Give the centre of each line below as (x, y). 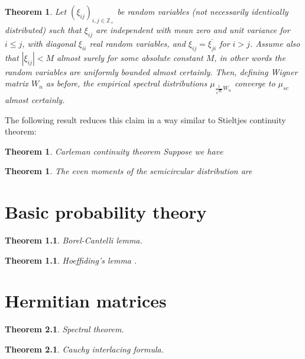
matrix (17, 83)
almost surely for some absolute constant (130, 57)
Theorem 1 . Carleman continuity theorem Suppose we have (114, 151)
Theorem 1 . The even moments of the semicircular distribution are (129, 171)
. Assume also (275, 43)
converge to (255, 83)
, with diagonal (49, 43)
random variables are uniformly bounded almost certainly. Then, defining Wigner (151, 71)
